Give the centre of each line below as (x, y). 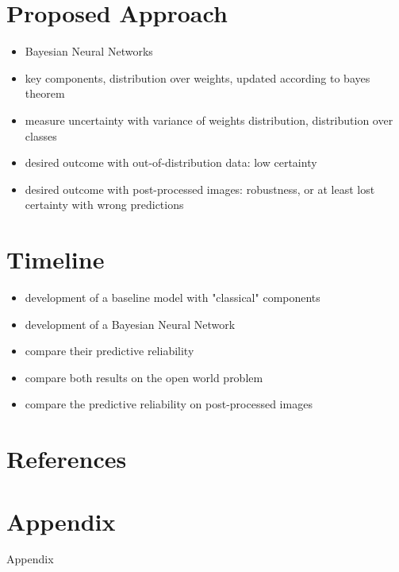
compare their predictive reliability (109, 351)
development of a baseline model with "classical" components (173, 297)
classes (41, 135)
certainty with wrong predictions (104, 205)
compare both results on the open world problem (144, 377)
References (67, 459)
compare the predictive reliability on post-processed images (169, 404)
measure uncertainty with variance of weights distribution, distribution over (209, 120)
